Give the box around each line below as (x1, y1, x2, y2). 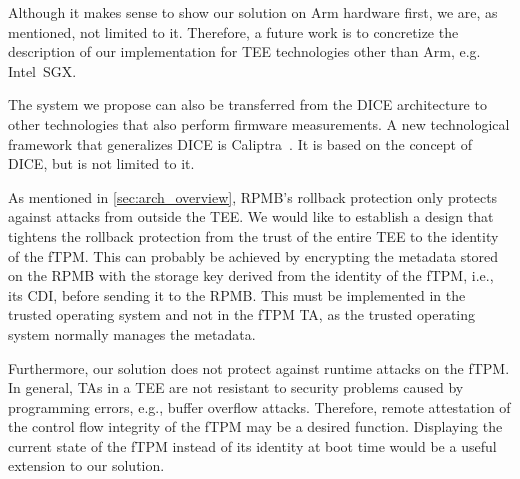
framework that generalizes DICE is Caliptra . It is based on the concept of (8, 133, 472, 154)
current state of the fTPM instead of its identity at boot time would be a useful (8, 435, 497, 456)
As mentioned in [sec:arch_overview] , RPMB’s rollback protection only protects (8, 186, 498, 207)
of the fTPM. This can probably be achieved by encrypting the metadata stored (8, 245, 499, 266)
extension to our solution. (8, 455, 165, 476)
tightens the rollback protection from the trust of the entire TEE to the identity (8, 225, 499, 246)
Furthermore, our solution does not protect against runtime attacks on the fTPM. (8, 357, 510, 378)
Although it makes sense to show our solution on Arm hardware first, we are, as (8, 2, 498, 22)
